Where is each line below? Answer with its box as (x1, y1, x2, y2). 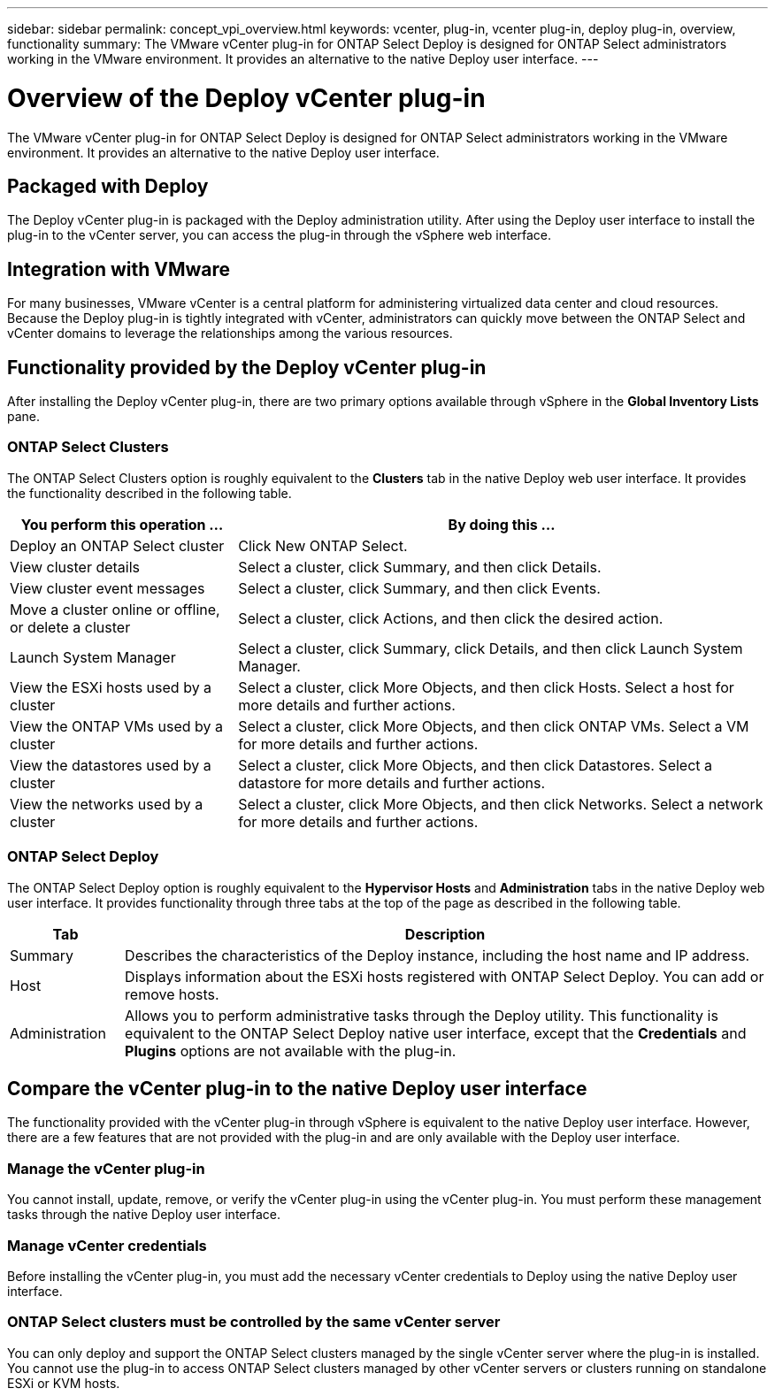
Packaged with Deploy (7, 174, 209, 197)
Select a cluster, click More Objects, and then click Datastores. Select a (238, 756, 713, 774)
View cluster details (10, 557, 141, 576)
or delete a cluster (10, 617, 131, 636)
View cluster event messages (10, 579, 205, 597)
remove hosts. (125, 985, 219, 1003)
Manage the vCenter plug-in (7, 1159, 205, 1177)
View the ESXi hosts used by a (10, 678, 212, 696)
